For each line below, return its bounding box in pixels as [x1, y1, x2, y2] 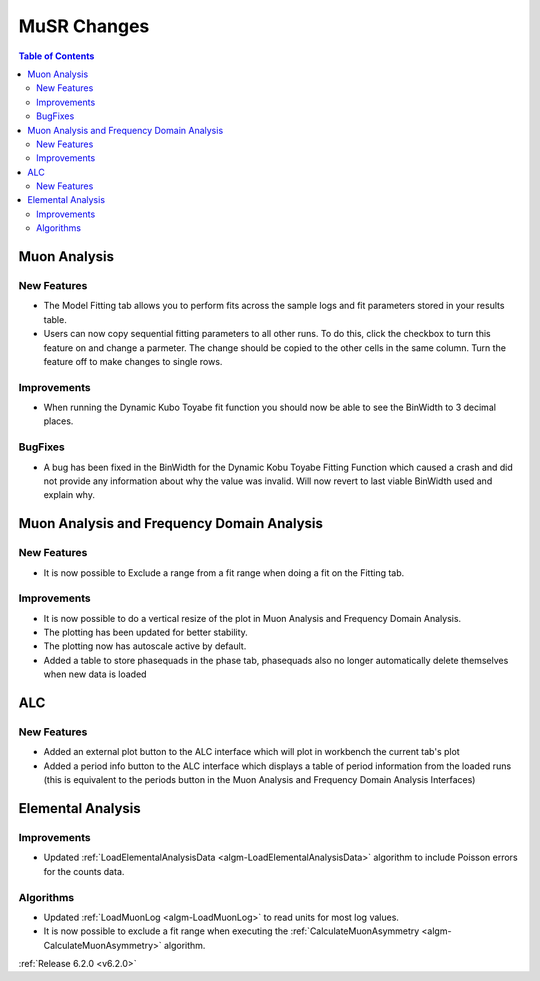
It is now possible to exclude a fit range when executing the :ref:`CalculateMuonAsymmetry [43, 925, 420, 937]
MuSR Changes [18, 15, 150, 37]
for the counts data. [43, 865, 125, 877]
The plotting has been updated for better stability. [43, 626, 249, 639]
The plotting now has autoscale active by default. [43, 640, 247, 652]
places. [43, 415, 74, 427]
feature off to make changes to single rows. [43, 355, 223, 367]
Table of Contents [18, 50, 95, 62]
